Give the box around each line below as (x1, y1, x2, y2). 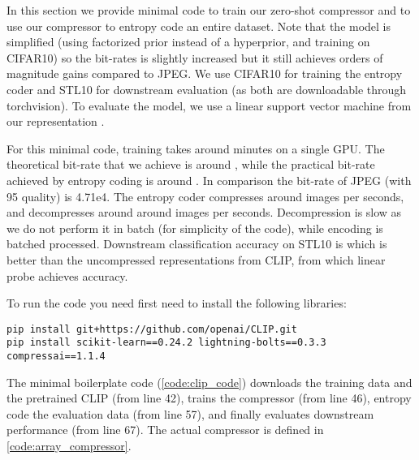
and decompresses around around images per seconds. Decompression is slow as (6, 204, 402, 221)
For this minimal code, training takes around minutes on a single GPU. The (6, 140, 385, 157)
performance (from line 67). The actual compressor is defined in (6, 421, 324, 438)
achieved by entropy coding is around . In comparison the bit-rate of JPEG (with (6, 171, 412, 188)
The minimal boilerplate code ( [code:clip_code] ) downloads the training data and (6, 373, 413, 390)
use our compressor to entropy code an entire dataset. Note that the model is (6, 17, 391, 34)
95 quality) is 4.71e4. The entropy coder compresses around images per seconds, (6, 187, 404, 204)
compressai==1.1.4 (6, 350, 106, 362)
